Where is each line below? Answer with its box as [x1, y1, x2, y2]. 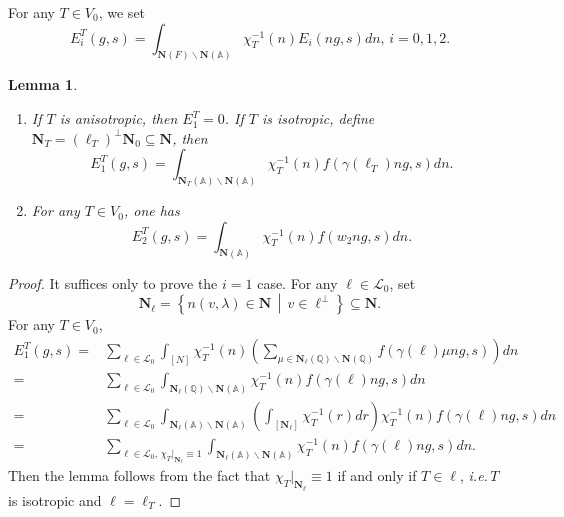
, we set [98, 2, 146, 22]
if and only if [337, 465, 417, 486]
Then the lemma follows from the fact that [8, 465, 271, 486]
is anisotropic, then [59, 108, 178, 129]
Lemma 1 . [8, 74, 78, 95]
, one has [123, 200, 180, 221]
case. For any [257, 272, 338, 293]
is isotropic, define [262, 108, 375, 129]
